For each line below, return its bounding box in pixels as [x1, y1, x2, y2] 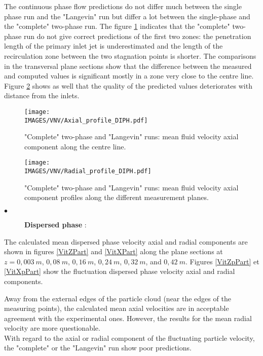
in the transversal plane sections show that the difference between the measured [4, 60, 252, 71]
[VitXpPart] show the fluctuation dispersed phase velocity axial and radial [4, 266, 235, 276]
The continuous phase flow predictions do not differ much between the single [4, 1, 242, 11]
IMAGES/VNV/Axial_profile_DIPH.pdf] [24, 116, 148, 124]
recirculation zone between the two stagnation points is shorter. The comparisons [4, 50, 256, 61]
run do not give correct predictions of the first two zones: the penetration [23, 30, 251, 41]
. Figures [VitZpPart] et [185, 256, 259, 266]
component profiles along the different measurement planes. [24, 192, 209, 203]
